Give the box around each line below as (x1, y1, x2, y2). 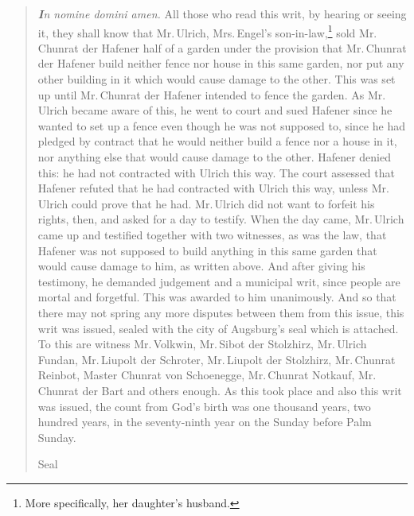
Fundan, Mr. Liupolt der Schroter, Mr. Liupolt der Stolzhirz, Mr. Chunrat (37, 351, 396, 367)
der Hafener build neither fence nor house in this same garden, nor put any (37, 55, 404, 72)
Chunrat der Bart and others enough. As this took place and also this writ (37, 382, 402, 398)
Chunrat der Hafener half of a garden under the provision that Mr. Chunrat (37, 39, 407, 56)
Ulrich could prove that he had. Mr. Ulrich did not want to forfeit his (37, 195, 375, 211)
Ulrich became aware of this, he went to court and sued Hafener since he (37, 102, 393, 118)
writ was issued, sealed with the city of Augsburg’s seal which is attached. (37, 320, 399, 336)
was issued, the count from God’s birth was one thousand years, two (37, 398, 371, 414)
